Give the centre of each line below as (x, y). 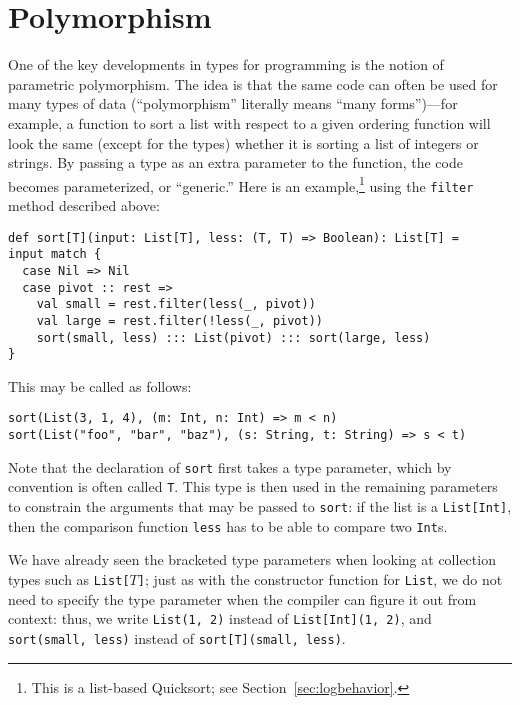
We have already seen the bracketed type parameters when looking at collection (252, 559)
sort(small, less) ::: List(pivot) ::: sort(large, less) (233, 337)
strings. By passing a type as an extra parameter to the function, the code (235, 162)
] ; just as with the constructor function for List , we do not (320, 578)
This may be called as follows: (100, 385)
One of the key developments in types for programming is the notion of (226, 64)
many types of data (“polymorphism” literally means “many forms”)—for (233, 103)
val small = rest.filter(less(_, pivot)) (176, 304)
